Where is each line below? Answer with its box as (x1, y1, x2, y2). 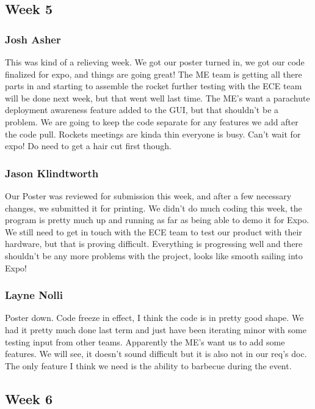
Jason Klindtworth (5, 165, 99, 180)
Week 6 (5, 389, 52, 408)
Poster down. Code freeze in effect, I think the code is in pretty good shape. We (5, 311, 304, 324)
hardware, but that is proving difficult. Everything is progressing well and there (5, 237, 303, 250)
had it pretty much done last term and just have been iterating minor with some (5, 323, 306, 336)
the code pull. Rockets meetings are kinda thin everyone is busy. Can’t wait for (5, 127, 301, 140)
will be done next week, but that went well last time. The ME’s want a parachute (5, 91, 310, 104)
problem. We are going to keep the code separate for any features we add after (5, 115, 299, 128)
